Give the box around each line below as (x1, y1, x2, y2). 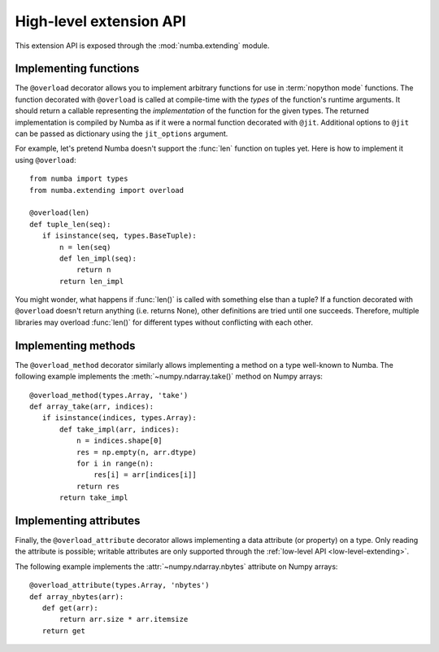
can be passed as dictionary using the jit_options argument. (15, 129, 228, 138)
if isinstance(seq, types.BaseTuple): (41, 231, 197, 240)
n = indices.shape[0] (76, 436, 163, 445)
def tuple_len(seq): (29, 220, 111, 229)
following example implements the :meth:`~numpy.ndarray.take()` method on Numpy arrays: (15, 371, 323, 382)
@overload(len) (29, 208, 90, 217)
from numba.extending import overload (29, 186, 185, 195)
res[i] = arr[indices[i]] (93, 470, 197, 479)
